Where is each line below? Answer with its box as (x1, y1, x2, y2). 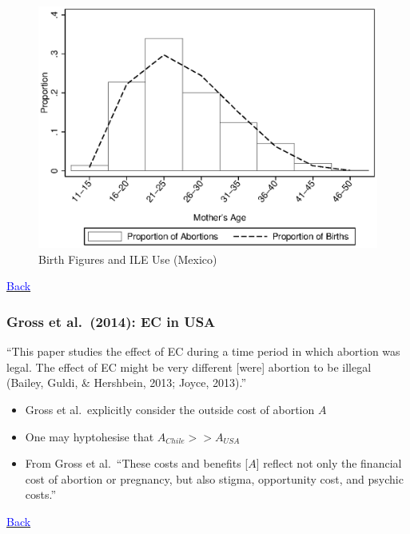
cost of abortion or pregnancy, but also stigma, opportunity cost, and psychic (25, 470, 404, 487)
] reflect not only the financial (256, 455, 402, 472)
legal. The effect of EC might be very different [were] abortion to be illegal (6, 358, 372, 375)
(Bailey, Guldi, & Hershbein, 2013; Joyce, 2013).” (6, 374, 247, 391)
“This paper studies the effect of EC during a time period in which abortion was (6, 343, 400, 360)
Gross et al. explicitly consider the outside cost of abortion (25, 401, 315, 418)
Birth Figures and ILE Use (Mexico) (38, 250, 217, 267)
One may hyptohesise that (25, 428, 154, 444)
